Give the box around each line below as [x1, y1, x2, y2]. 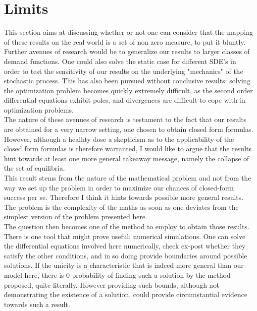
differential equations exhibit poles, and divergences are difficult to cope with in [4, 95, 246, 105]
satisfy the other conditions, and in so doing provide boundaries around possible [4, 250, 247, 260]
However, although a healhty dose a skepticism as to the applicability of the [4, 133, 234, 144]
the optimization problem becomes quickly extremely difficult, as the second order [4, 85, 253, 95]
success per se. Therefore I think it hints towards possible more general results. [4, 192, 244, 202]
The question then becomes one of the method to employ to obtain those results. [4, 221, 250, 231]
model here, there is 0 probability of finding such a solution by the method [4, 269, 231, 280]
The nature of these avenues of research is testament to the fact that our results [4, 114, 247, 124]
